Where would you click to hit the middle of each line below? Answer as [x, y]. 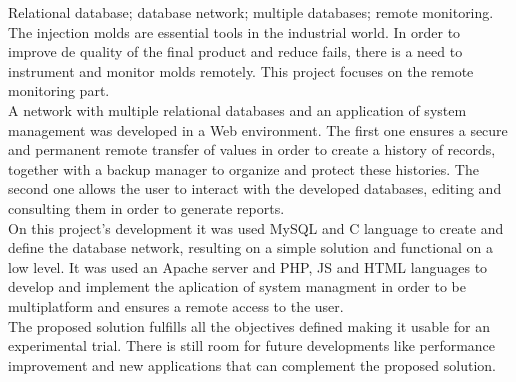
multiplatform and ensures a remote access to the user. [176, 305]
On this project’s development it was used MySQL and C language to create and [256, 227]
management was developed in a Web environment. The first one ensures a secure [258, 129]
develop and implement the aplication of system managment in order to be [237, 286]
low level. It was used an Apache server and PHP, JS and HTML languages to [248, 266]
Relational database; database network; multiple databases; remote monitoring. [251, 12]
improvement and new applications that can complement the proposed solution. [252, 364]
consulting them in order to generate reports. [146, 207]
